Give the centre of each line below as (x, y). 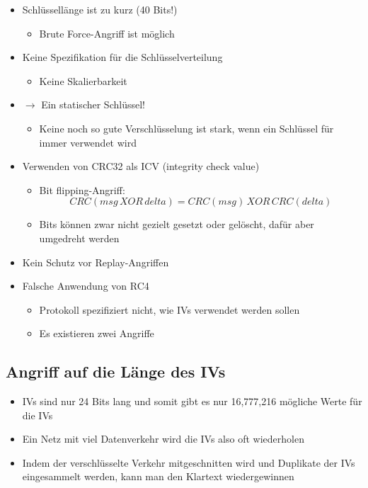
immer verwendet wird (88, 142)
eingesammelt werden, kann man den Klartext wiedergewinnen (158, 476)
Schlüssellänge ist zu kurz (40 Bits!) (100, 9)
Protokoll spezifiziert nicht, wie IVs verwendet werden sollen (169, 309)
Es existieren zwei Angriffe (97, 333)
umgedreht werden (79, 238)
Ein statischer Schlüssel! (93, 104)
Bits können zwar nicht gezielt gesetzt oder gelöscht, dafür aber (177, 224)
